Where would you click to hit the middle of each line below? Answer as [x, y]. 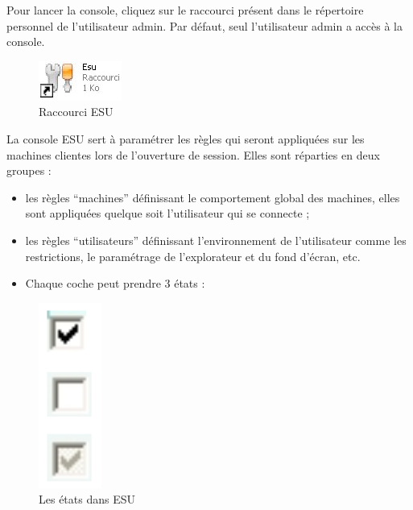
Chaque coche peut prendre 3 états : [115, 283]
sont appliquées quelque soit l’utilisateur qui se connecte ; [167, 213]
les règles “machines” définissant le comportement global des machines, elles [213, 197]
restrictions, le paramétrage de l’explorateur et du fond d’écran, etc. [193, 256]
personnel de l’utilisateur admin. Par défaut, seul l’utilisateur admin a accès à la [204, 25]
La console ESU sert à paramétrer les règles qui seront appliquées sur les [186, 138]
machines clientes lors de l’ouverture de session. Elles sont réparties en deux [193, 154]
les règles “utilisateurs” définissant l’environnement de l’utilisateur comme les [216, 240]
